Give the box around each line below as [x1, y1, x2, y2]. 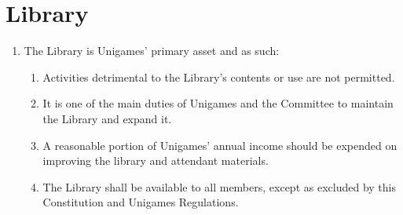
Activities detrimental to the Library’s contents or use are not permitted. [42, 68, 395, 85]
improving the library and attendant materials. [42, 152, 269, 169]
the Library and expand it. [42, 110, 172, 126]
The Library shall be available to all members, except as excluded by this [42, 178, 396, 195]
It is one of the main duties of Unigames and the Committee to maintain [42, 95, 394, 111]
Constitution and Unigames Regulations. [42, 194, 239, 210]
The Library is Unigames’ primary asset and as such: [24, 42, 280, 59]
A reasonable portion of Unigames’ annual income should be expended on [42, 137, 398, 153]
